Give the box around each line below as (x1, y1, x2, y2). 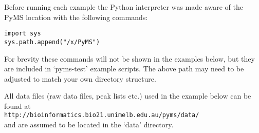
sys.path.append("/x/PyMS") (4, 38, 100, 46)
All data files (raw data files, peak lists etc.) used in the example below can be (4, 90, 251, 101)
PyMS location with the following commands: (4, 11, 148, 22)
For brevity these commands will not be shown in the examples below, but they (4, 53, 255, 64)
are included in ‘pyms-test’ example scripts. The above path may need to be (4, 63, 244, 74)
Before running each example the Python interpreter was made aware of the (4, 2, 244, 12)
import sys (4, 30, 41, 37)
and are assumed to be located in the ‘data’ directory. (4, 119, 174, 130)
